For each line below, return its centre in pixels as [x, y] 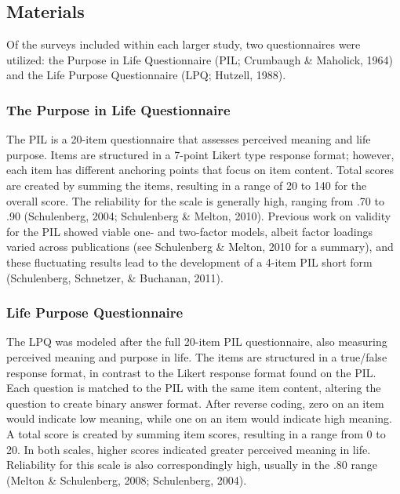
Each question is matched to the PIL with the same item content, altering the [194, 388]
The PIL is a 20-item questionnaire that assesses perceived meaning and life [189, 139]
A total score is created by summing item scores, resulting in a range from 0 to [196, 433]
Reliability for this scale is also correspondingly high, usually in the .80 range [192, 465]
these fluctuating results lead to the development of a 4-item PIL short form [189, 262]
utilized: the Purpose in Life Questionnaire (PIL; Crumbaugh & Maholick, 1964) [200, 59]
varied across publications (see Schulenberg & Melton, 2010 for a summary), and [200, 247]
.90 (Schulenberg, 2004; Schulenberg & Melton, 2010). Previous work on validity [199, 216]
